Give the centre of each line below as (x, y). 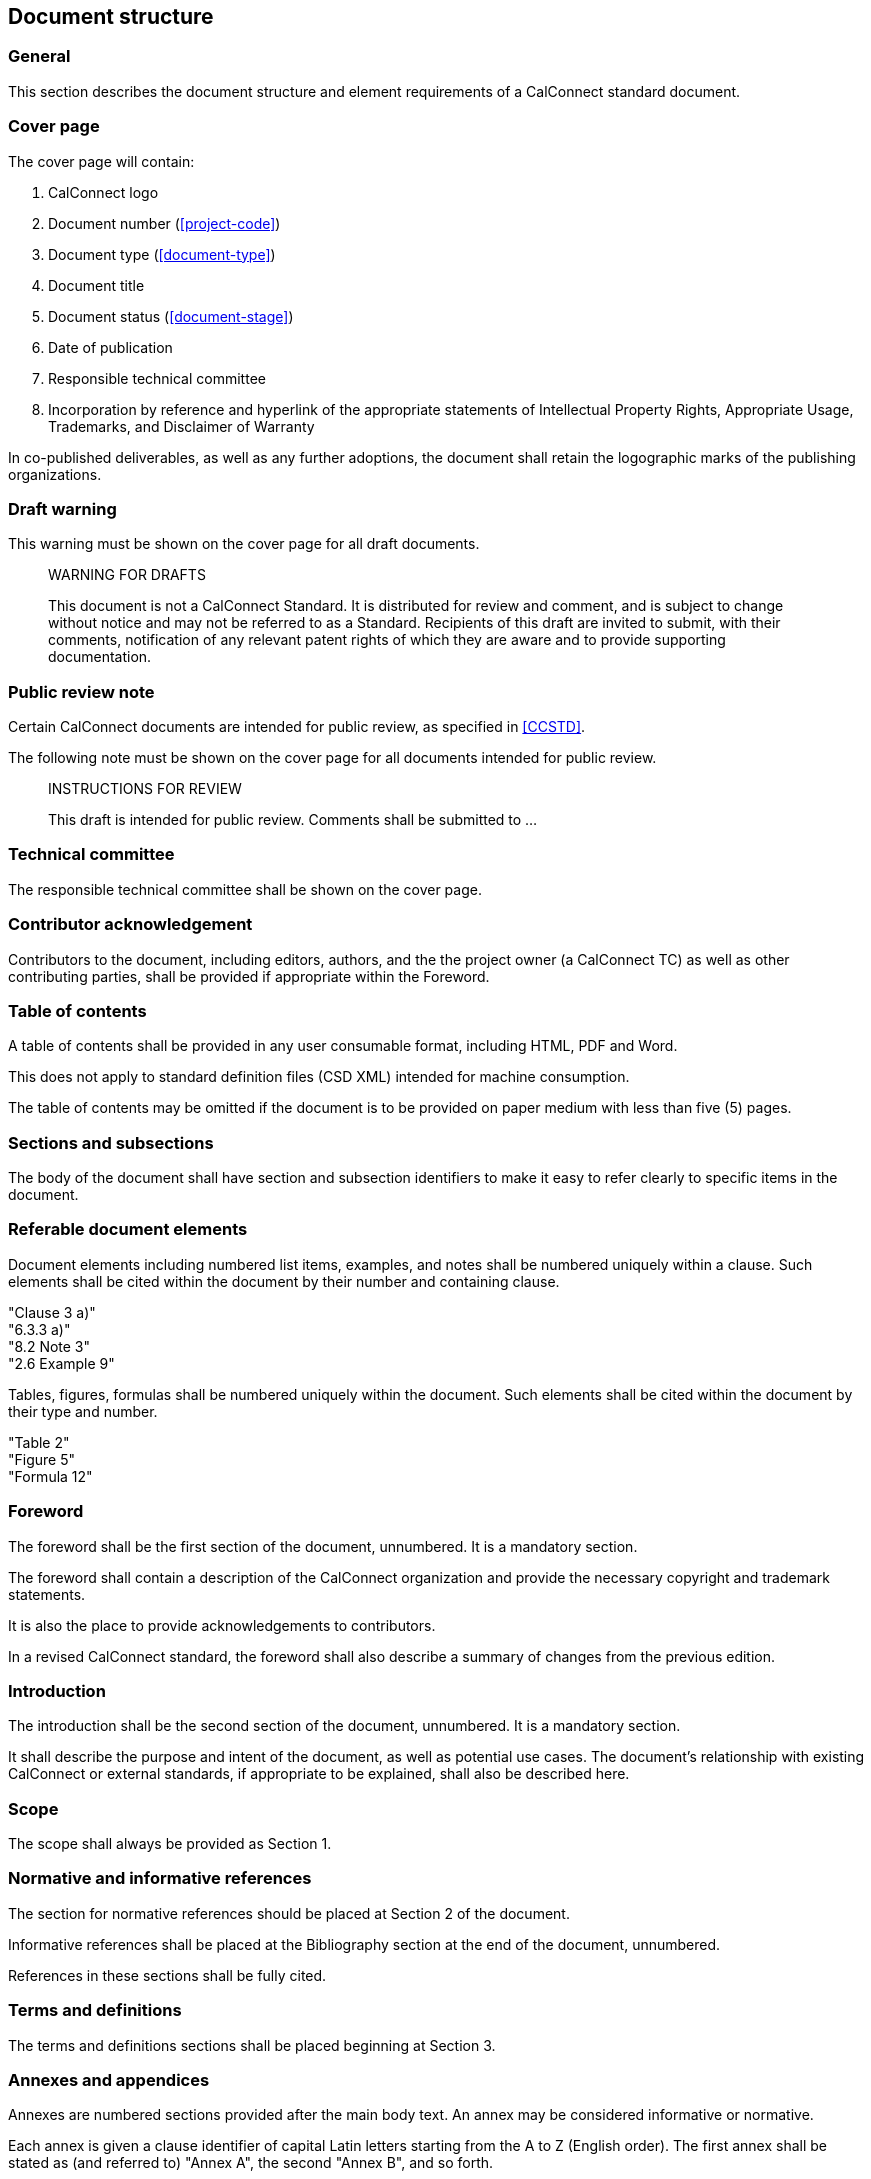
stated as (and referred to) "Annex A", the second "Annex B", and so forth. (251, 2163)
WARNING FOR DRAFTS (127, 575)
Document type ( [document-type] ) (162, 254)
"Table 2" (39, 1442)
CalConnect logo (103, 192)
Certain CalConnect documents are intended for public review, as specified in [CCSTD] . (297, 727)
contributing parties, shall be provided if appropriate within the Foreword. (249, 976)
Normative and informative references (160, 1878)
